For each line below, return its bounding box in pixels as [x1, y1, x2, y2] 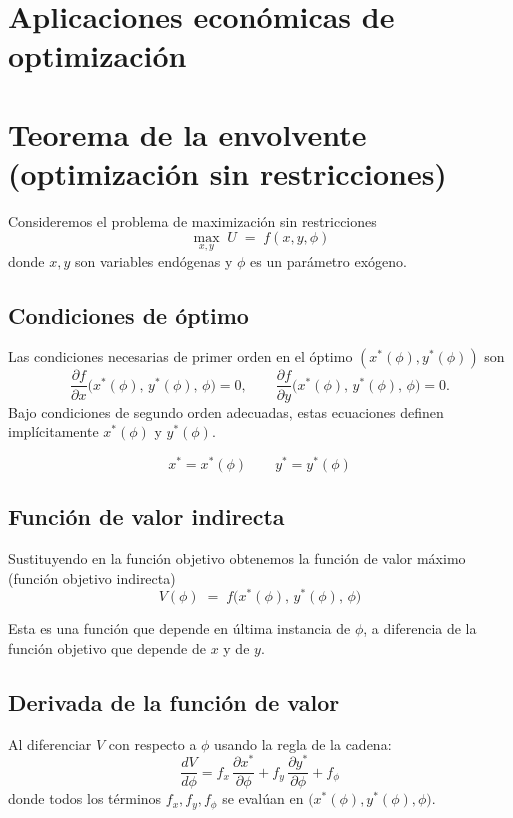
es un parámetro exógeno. [250, 250, 407, 271]
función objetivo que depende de [8, 637, 206, 658]
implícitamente [8, 421, 99, 442]
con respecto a [108, 733, 197, 754]
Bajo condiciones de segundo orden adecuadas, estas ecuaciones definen [8, 401, 444, 422]
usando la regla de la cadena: [214, 733, 392, 754]
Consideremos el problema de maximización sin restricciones [8, 210, 377, 231]
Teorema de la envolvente [8, 113, 367, 154]
